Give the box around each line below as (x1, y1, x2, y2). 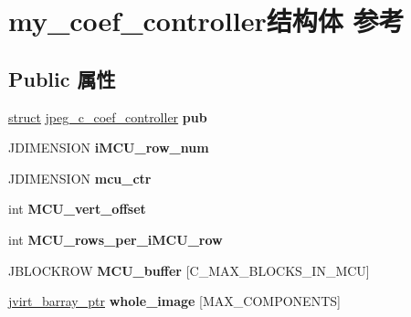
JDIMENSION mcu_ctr (8, 168, 152, 187)
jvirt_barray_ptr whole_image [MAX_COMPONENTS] (8, 291, 341, 311)
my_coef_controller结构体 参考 (8, 2, 405, 39)
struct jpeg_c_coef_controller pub (8, 107, 207, 126)
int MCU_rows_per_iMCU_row (8, 229, 223, 248)
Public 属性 (8, 64, 116, 92)
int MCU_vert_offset (8, 199, 146, 218)
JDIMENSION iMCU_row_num (8, 138, 209, 157)
